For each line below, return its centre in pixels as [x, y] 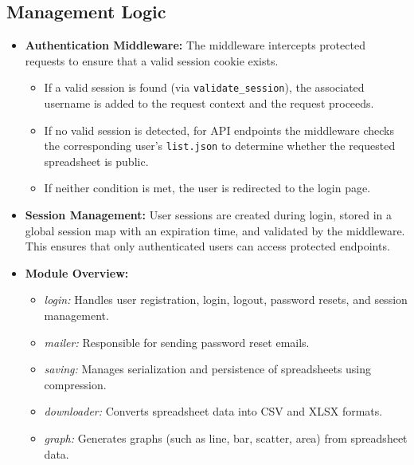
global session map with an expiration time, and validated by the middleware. [215, 230]
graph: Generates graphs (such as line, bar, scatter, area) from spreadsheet [226, 438]
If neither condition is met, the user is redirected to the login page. [207, 188]
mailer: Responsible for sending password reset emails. [177, 342]
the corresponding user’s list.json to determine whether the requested [220, 146]
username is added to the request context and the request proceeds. [209, 103]
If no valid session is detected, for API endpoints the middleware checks [219, 130]
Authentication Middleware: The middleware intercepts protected [195, 45]
